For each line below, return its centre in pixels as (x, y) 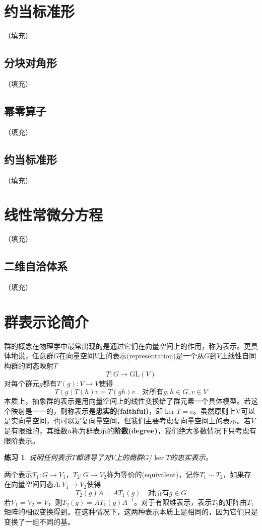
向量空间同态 (32, 484)
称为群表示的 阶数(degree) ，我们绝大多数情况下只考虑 (160, 430)
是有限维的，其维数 (36, 430)
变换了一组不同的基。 (39, 522)
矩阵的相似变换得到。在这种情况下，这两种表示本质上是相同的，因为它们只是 (131, 512)
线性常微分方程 (54, 215)
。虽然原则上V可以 (224, 410)
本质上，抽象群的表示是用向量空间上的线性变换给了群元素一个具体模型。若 (127, 401)
